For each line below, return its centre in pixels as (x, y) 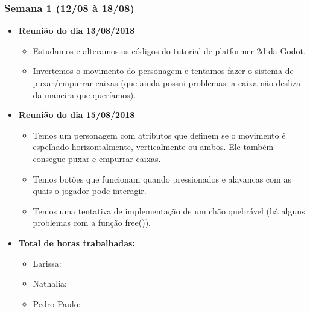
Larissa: (47, 263)
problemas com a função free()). (92, 223)
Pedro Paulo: (57, 303)
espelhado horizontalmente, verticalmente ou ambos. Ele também (153, 147)
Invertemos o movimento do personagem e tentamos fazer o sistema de (163, 71)
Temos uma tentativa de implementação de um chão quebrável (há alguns (169, 211)
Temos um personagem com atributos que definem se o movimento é (159, 135)
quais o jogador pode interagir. (90, 191)
